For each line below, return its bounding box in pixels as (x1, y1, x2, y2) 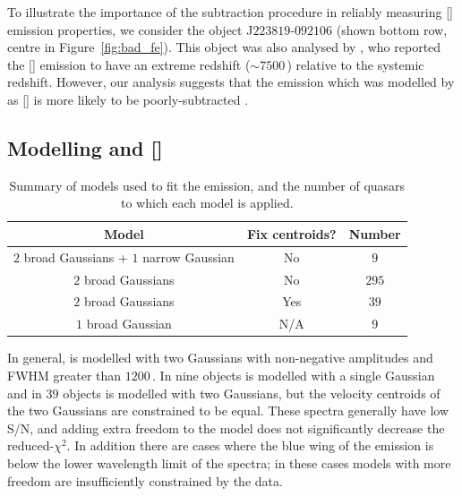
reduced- (7, 436, 55, 455)
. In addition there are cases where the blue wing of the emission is (66, 436, 434, 455)
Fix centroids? (246, 224, 337, 243)
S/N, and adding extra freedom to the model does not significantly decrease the (7, 418, 445, 437)
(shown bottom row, (336, 20, 448, 38)
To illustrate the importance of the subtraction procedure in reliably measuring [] (7, 3, 453, 21)
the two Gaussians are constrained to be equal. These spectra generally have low (7, 401, 449, 420)
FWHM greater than (7, 366, 122, 385)
